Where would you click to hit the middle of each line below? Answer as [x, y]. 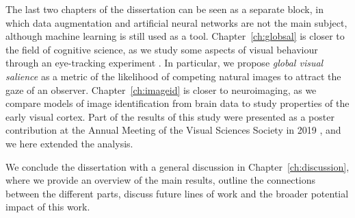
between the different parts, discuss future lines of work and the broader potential [177, 193]
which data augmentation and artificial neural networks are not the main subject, [176, 22]
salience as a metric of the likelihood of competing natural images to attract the [173, 76]
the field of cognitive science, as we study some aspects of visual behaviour [162, 49]
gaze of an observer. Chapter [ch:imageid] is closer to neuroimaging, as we [161, 89]
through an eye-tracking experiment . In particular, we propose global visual [165, 63]
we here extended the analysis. [69, 143]
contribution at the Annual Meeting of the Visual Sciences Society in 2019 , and [173, 130]
